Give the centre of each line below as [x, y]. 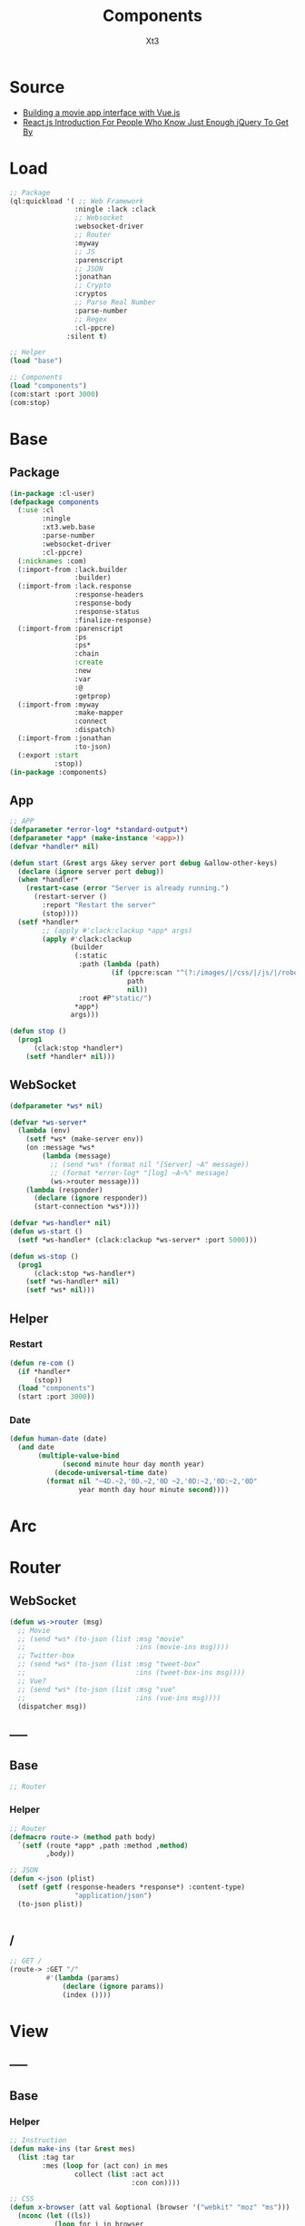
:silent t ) [87, 336]
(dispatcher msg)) [53, 1707]
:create [89, 663]
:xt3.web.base [69, 528]
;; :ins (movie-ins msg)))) [123, 1647]
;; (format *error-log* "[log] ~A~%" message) [139, 1172]
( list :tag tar [46, 2157]
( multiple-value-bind [79, 1456]
